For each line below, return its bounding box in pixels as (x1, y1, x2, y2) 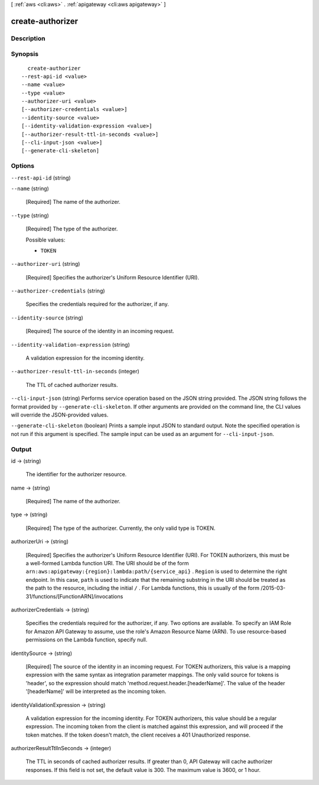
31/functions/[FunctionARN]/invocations (25, 592, 123, 600)
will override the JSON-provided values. (11, 411, 109, 418)
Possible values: (25, 236, 66, 243)
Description (11, 34, 45, 43)
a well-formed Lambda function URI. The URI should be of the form (25, 560, 189, 567)
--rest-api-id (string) (11, 174, 71, 181)
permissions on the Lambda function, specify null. (25, 636, 148, 643)
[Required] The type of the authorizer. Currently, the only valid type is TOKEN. (25, 525, 216, 532)
